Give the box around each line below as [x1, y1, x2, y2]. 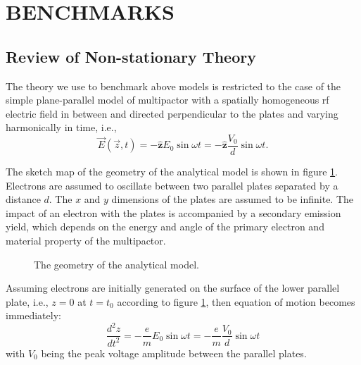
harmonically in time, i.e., [6, 120, 117, 135]
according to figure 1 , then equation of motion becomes [117, 294, 355, 309]
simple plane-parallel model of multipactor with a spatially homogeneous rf [6, 92, 329, 107]
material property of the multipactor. [6, 233, 166, 247]
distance [6, 192, 41, 206]
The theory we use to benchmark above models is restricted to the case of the [6, 78, 341, 93]
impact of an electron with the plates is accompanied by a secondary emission [6, 205, 341, 220]
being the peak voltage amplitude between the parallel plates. [41, 345, 307, 360]
